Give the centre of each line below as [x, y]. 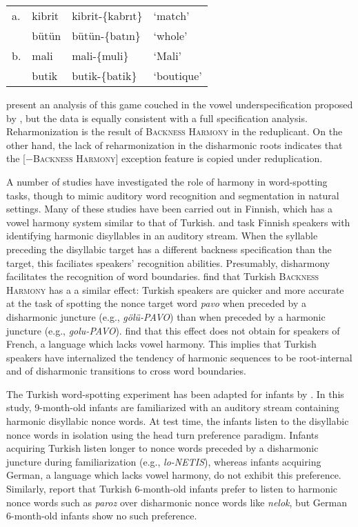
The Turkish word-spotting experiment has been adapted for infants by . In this [175, 394]
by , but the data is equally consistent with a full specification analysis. [157, 118]
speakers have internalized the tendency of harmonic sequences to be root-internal [179, 357]
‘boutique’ [178, 76]
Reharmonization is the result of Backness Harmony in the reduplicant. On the [175, 131]
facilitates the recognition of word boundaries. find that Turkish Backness [163, 276]
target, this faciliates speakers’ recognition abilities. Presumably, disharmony [168, 262]
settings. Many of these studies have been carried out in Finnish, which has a [169, 209]
